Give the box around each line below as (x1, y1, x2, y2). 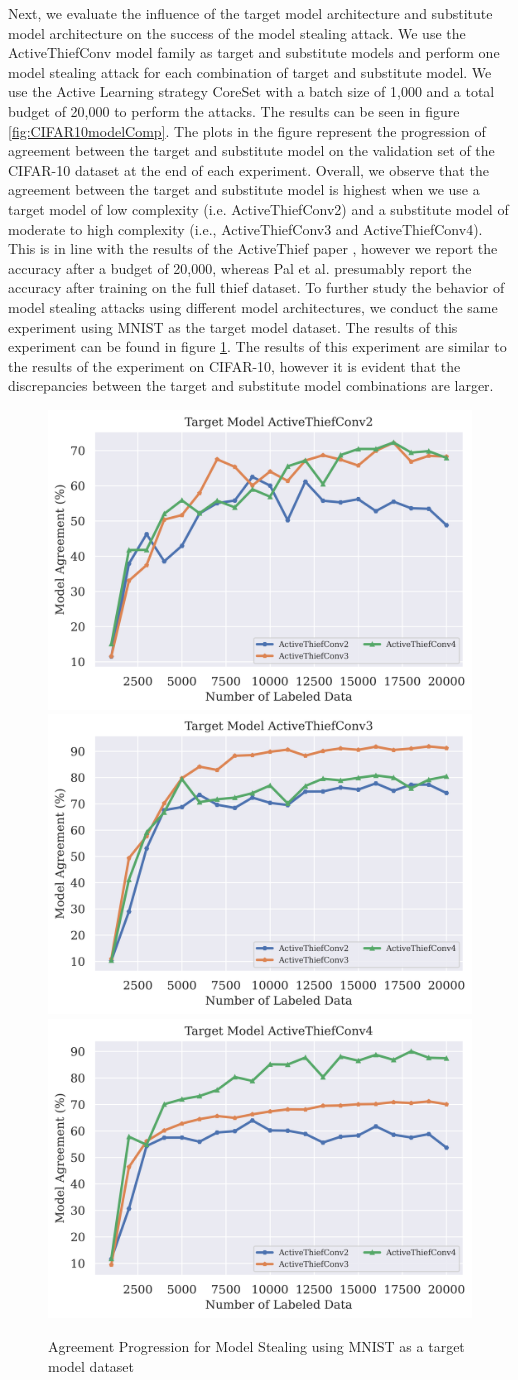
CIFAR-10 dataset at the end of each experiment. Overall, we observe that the (8, 159, 489, 180)
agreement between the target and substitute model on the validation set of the (8, 140, 495, 161)
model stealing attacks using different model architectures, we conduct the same (8, 296, 498, 317)
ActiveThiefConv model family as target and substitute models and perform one (8, 42, 500, 63)
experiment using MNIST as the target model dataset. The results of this (8, 316, 458, 337)
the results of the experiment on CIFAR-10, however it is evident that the (8, 355, 461, 376)
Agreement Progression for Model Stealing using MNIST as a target (48, 1336, 465, 1356)
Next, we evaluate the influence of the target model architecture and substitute (8, 3, 493, 23)
